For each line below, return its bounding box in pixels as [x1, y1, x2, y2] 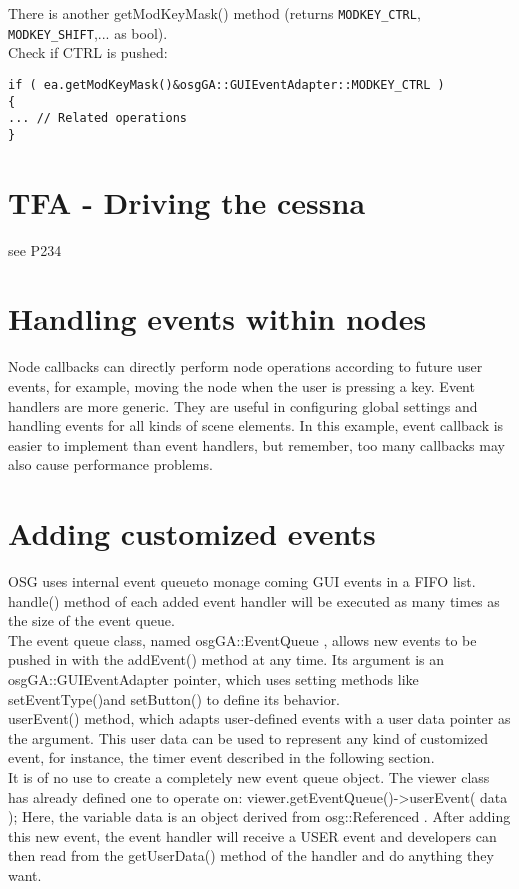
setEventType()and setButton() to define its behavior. [8, 688, 341, 709]
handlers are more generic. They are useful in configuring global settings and [8, 395, 478, 416]
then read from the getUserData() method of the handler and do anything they [8, 845, 494, 866]
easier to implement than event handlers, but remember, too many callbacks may [8, 434, 505, 455]
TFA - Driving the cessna [8, 181, 366, 222]
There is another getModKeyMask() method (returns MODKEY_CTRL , [8, 3, 421, 23]
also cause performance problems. [8, 454, 213, 475]
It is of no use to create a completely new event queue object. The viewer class [8, 767, 490, 787]
